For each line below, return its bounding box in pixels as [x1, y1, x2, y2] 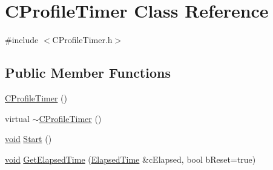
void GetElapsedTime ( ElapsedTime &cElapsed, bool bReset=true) [5, 152, 256, 165]
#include [5, 33, 39, 46]
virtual [5, 112, 30, 124]
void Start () [5, 132, 52, 145]
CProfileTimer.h [52, 33, 113, 46]
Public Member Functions [5, 63, 171, 82]
